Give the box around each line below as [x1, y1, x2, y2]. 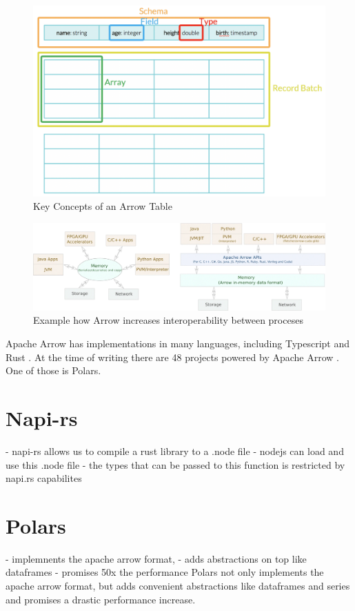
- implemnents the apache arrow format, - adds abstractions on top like [6, 551, 307, 565]
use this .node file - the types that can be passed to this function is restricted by [6, 457, 345, 472]
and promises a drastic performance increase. [6, 592, 196, 606]
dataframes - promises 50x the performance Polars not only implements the [6, 565, 324, 579]
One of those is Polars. [6, 363, 101, 378]
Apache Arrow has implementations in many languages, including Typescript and [6, 336, 349, 351]
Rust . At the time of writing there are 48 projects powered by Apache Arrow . [6, 349, 339, 364]
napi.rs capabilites [6, 471, 82, 485]
